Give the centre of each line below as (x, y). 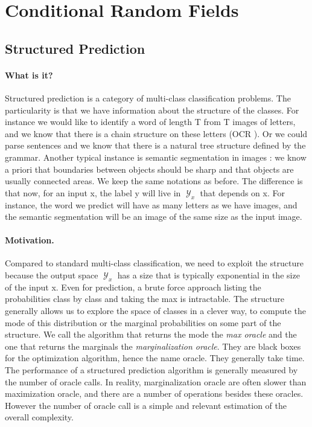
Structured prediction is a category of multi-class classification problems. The (148, 98)
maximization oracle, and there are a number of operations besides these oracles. (154, 393)
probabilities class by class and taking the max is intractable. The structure (145, 299)
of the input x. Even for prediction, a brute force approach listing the (133, 287)
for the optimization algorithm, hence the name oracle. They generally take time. (155, 358)
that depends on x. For (242, 192)
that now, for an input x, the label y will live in (93, 192)
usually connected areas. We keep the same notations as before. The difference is (154, 181)
